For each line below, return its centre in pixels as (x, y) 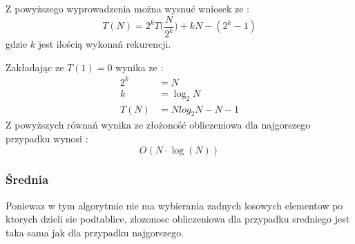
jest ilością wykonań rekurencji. (105, 44)
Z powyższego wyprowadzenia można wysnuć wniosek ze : (127, 8)
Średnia (27, 179)
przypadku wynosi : (47, 138)
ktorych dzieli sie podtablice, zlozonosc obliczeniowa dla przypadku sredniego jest (178, 219)
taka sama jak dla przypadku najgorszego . (95, 232)
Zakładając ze (35, 67)
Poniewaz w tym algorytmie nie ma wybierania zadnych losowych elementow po (174, 205)
